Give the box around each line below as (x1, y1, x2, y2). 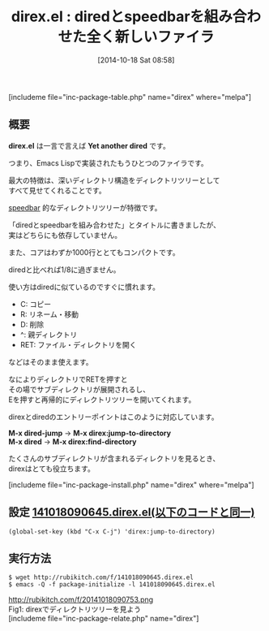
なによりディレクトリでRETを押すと (8, 374, 128, 384)
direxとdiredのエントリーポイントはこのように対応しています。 (8, 412, 219, 421)
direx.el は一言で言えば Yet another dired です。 (8, 140, 170, 150)
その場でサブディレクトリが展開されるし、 (8, 384, 151, 394)
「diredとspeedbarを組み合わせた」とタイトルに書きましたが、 (8, 220, 221, 230)
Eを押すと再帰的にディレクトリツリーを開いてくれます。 (8, 395, 196, 404)
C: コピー (19, 299, 51, 309)
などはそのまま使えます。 (8, 357, 93, 366)
